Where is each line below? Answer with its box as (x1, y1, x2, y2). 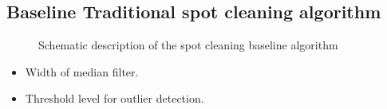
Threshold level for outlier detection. (25, 90, 204, 107)
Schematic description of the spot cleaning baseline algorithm (38, 37, 338, 53)
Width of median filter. (25, 63, 139, 80)
